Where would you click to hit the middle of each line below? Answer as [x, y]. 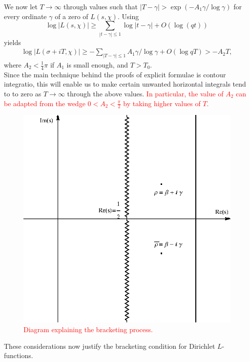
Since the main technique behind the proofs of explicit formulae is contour [115, 74]
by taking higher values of [162, 103]
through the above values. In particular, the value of [145, 94]
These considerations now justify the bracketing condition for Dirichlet [110, 346]
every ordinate [25, 16]
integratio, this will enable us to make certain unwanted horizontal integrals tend [125, 84]
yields [12, 42]
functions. [19, 355]
